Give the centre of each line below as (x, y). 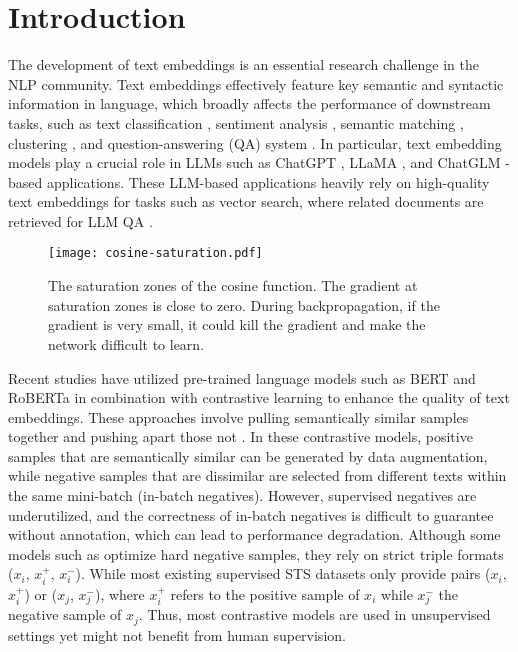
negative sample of (65, 614)
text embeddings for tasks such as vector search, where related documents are (246, 201)
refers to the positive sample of (265, 593)
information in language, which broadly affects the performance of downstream (249, 103)
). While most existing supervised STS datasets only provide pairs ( (283, 573)
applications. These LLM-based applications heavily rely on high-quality (268, 181)
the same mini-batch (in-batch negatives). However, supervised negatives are (242, 495)
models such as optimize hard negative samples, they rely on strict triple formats (256, 553)
